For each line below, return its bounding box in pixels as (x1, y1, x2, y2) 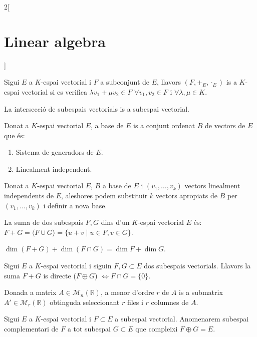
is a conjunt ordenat (133, 120, 195, 131)
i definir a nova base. (43, 200, 107, 210)
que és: (4, 130, 25, 140)
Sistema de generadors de (16, 147, 94, 157)
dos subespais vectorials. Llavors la (144, 260, 251, 271)
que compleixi (135, 323, 178, 333)
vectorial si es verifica (22, 86, 87, 97)
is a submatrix (179, 287, 223, 297)
